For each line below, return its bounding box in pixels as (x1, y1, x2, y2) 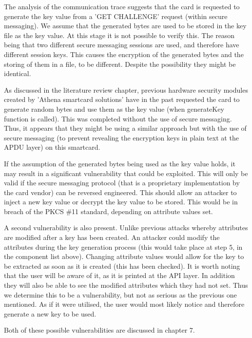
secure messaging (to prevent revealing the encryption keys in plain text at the (4, 132, 239, 142)
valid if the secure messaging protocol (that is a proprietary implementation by (4, 178, 240, 188)
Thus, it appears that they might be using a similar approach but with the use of (4, 123, 247, 133)
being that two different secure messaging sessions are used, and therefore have (4, 40, 239, 50)
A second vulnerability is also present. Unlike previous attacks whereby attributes (4, 222, 248, 233)
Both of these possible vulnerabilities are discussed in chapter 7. (4, 325, 195, 335)
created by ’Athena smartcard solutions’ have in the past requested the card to (4, 94, 240, 104)
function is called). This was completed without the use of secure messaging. (4, 113, 232, 123)
